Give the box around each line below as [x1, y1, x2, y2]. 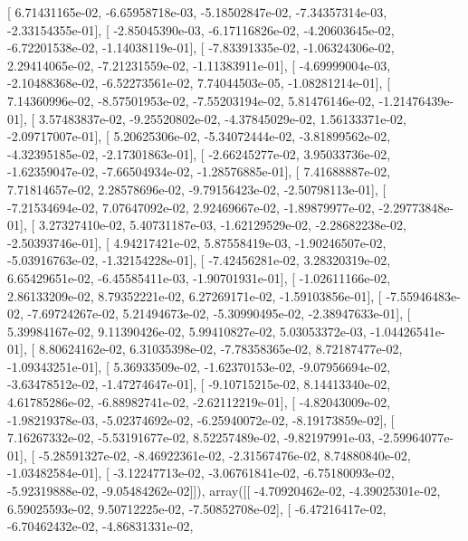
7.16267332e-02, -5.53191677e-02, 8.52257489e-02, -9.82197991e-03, [7, 428, 375, 447]
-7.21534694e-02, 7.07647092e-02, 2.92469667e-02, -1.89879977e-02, [7, 197, 375, 216]
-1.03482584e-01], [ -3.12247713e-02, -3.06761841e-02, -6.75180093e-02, [7, 463, 395, 482]
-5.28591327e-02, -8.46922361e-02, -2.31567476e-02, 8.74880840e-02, [38, 445, 411, 464]
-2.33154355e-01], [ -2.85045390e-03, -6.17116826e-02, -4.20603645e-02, [7, 20, 395, 39]
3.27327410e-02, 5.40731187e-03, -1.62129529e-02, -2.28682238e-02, [38, 215, 406, 234]
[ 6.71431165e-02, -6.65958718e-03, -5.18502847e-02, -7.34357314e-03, [7, 3, 387, 21]
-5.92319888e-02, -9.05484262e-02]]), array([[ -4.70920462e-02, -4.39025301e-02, [7, 481, 441, 500]
